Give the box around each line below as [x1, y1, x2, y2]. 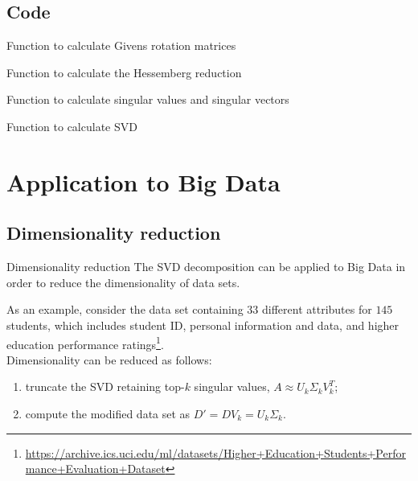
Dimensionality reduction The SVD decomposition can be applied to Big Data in [6, 258, 406, 275]
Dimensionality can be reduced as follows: [6, 351, 212, 368]
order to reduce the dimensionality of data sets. [6, 273, 240, 290]
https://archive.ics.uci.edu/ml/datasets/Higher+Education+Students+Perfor [25, 444, 406, 461]
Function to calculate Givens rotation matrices [6, 37, 236, 54]
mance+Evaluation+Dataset [25, 460, 166, 477]
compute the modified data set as [25, 405, 191, 421]
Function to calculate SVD [6, 117, 137, 134]
